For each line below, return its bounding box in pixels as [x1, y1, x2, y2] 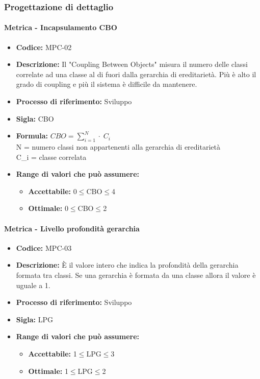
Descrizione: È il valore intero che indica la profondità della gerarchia [16, 259, 239, 270]
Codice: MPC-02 [16, 41, 72, 52]
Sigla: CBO [16, 113, 54, 124]
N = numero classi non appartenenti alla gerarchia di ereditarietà [16, 141, 220, 152]
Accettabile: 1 [28, 348, 77, 359]
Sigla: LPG [16, 314, 53, 324]
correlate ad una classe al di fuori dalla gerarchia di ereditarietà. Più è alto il [16, 68, 256, 79]
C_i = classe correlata [16, 151, 87, 162]
